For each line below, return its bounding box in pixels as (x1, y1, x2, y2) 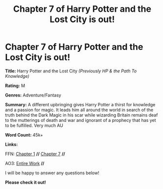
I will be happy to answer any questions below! (5, 170, 99, 176)
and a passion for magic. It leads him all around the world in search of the (5, 107, 153, 113)
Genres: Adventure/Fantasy (5, 92, 61, 98)
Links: (5, 141, 18, 147)
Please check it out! (5, 179, 47, 185)
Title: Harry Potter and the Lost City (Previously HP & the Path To (5, 68, 137, 74)
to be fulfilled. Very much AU (5, 122, 64, 128)
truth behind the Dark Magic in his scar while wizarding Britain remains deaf (5, 112, 158, 118)
